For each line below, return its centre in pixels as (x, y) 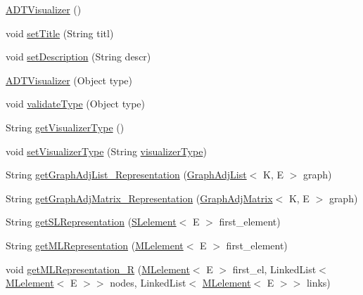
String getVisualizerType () (65, 127)
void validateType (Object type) (75, 104)
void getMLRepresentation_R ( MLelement (98, 269)
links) (318, 283)
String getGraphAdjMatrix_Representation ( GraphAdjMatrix (139, 198)
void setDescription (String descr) (78, 57)
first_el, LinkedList (274, 269)
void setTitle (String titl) (60, 33)
